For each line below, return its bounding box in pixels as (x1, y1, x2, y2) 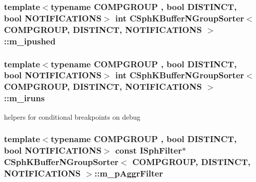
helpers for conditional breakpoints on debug (4, 111, 140, 122)
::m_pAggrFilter (94, 167, 163, 179)
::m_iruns (4, 92, 45, 104)
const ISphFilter (115, 144, 182, 157)
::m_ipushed (4, 34, 56, 47)
